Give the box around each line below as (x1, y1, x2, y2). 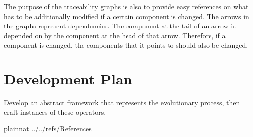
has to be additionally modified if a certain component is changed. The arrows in (4, 11, 249, 21)
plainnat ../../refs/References (4, 123, 92, 134)
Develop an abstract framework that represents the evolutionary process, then (4, 97, 240, 108)
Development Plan (4, 69, 132, 89)
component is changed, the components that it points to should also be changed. (4, 40, 248, 50)
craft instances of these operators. (4, 107, 106, 117)
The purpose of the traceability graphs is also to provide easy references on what (4, 1, 249, 11)
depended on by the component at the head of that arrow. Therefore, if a (4, 30, 226, 40)
